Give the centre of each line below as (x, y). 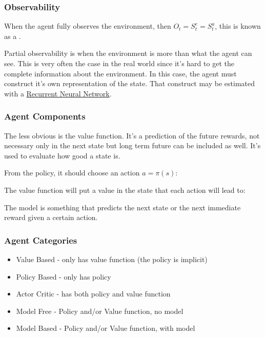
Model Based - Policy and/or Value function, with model (106, 328)
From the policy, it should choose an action (72, 173)
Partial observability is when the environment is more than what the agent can (128, 53)
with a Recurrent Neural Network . (58, 93)
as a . (13, 36)
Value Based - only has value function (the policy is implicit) (112, 259)
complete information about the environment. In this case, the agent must (120, 73)
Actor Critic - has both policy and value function (93, 294)
